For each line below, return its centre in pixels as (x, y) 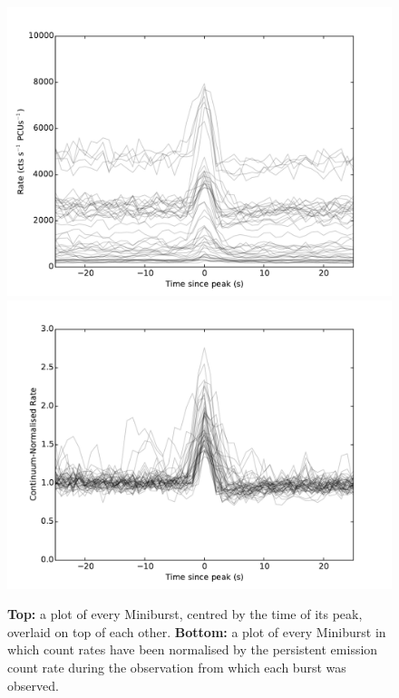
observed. (33, 685)
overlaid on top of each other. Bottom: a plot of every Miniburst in (197, 631)
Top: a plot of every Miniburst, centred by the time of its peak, (185, 614)
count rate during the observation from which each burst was (177, 667)
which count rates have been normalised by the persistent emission (193, 649)
